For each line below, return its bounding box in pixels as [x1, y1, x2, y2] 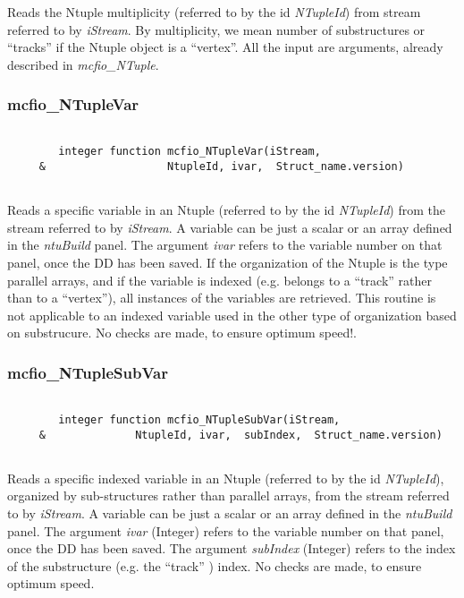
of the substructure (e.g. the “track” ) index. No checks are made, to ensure [7, 556, 422, 575]
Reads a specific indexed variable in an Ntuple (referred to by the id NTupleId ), [7, 468, 444, 487]
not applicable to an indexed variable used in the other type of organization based [7, 305, 457, 324]
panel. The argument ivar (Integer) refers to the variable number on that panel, [7, 521, 444, 540]
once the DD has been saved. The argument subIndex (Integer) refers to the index [7, 539, 456, 558]
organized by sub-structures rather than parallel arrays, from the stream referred [7, 486, 450, 505]
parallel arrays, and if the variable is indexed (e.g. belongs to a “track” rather [7, 270, 432, 289]
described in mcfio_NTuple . [7, 55, 159, 73]
